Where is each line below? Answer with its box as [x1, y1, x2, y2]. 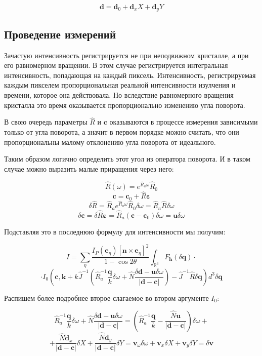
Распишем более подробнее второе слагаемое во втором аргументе [4, 292, 209, 303]
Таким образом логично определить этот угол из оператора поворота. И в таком [4, 153, 250, 164]
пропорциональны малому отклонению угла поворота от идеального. [4, 136, 216, 147]
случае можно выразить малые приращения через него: [4, 163, 174, 174]
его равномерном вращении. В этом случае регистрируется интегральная [4, 60, 228, 70]
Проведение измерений [4, 26, 116, 42]
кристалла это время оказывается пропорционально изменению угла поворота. [4, 99, 245, 110]
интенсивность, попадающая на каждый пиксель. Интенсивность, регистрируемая [4, 69, 256, 80]
